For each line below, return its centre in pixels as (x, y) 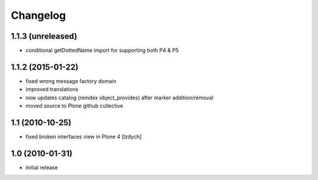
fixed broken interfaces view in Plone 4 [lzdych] (84, 137)
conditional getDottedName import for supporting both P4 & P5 (102, 51)
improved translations (52, 89)
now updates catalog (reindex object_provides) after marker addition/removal (120, 98)
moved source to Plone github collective (74, 106)
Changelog (38, 15)
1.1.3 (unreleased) (44, 36)
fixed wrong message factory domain (71, 81)
